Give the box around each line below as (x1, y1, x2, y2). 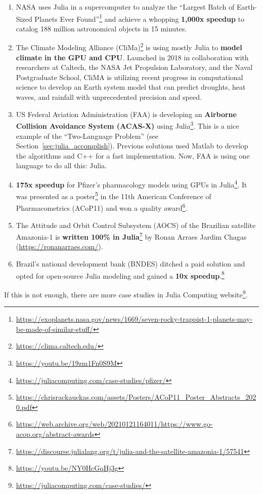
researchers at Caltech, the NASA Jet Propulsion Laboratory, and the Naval (16, 62, 253, 72)
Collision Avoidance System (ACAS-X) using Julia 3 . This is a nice (16, 119, 239, 131)
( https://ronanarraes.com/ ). (16, 241, 103, 252)
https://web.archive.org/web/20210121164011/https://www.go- (16, 419, 213, 429)
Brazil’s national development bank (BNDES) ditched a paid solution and (16, 258, 245, 269)
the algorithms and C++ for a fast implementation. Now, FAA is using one (16, 150, 250, 161)
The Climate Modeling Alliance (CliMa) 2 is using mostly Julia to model (16, 41, 242, 53)
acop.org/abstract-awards (16, 428, 95, 439)
